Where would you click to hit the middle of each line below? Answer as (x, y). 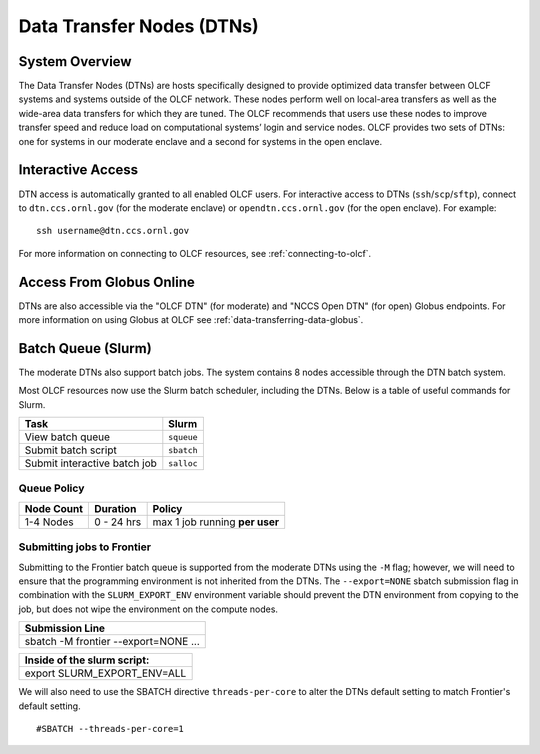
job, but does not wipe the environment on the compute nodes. (148, 609)
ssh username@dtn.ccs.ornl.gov (113, 231)
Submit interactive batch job (90, 463)
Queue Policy (51, 488)
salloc (183, 463)
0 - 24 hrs (118, 522)
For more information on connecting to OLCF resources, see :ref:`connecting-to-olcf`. (195, 253)
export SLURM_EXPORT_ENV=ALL (105, 673)
